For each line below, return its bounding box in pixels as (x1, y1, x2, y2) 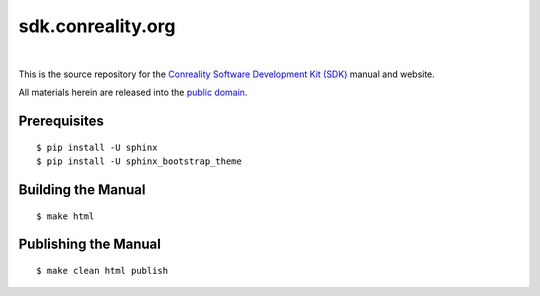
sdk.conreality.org (18, 15, 176, 37)
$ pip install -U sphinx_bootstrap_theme (36, 156, 242, 167)
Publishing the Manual (18, 236, 162, 253)
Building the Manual (18, 181, 146, 198)
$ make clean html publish (36, 265, 169, 276)
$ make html (36, 210, 95, 222)
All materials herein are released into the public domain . (18, 86, 248, 99)
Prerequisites (18, 113, 104, 130)
